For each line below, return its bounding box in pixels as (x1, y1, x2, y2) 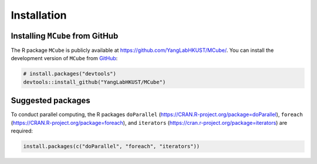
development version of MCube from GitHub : (11, 55, 118, 62)
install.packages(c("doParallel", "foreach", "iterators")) (23, 143, 200, 150)
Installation (11, 9, 67, 22)
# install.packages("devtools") (23, 71, 117, 77)
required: (11, 127, 33, 134)
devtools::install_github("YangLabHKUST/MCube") (23, 79, 166, 85)
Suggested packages (11, 96, 90, 106)
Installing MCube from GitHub (11, 31, 119, 41)
